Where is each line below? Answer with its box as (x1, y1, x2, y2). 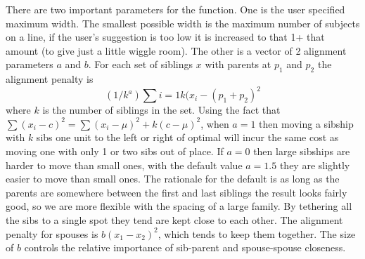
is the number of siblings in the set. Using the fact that (42, 102, 281, 117)
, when (200, 116, 229, 131)
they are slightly (279, 157, 350, 172)
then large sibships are (253, 144, 350, 159)
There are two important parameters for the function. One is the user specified (6, 2, 345, 16)
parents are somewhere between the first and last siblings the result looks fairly (6, 185, 347, 199)
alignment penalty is (6, 72, 94, 86)
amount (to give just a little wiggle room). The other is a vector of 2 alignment (6, 43, 347, 58)
